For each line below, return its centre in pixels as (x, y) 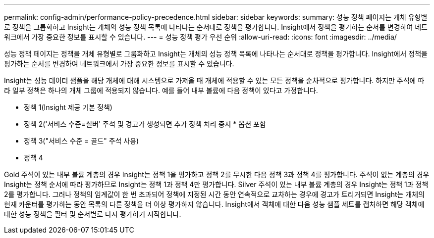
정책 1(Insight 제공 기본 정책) (68, 107)
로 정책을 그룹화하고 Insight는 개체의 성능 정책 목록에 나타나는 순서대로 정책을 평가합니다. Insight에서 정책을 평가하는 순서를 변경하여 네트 (216, 27)
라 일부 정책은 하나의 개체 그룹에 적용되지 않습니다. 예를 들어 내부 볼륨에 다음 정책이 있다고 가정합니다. (161, 90)
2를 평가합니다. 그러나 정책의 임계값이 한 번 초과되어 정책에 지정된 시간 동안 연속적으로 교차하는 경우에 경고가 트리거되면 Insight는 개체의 (214, 194)
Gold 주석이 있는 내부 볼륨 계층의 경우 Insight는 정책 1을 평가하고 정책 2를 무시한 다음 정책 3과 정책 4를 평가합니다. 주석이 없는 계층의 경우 (217, 174)
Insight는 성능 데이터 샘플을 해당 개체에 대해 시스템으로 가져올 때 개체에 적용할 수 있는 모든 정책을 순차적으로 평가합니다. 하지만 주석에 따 (214, 80)
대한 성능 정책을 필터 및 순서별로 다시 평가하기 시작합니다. (93, 214)
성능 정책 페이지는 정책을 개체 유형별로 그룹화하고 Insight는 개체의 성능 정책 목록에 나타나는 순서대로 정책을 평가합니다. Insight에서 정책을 (216, 54)
